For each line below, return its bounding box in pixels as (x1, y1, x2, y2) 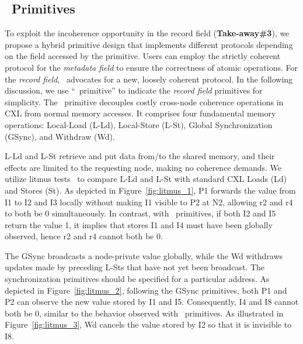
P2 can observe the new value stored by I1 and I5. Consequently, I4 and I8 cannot (5, 295, 299, 308)
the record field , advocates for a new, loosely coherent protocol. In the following (5, 73, 293, 85)
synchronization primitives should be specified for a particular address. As (5, 273, 270, 285)
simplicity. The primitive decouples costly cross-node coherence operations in (5, 95, 284, 108)
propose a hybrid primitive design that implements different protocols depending (5, 38, 293, 50)
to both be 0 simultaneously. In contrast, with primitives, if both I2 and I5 (5, 207, 276, 219)
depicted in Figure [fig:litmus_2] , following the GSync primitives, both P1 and (5, 284, 287, 296)
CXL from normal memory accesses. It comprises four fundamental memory (5, 107, 276, 119)
